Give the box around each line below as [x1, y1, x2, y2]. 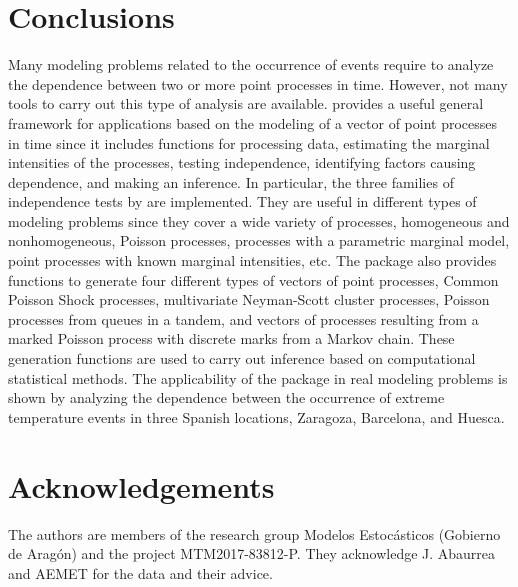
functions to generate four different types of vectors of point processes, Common [8, 269, 499, 290]
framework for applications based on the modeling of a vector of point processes [8, 112, 498, 133]
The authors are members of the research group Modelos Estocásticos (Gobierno [8, 523, 501, 544]
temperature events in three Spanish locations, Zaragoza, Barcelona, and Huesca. [8, 406, 505, 427]
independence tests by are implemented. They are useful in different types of [8, 191, 477, 212]
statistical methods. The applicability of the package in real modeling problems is [8, 367, 508, 388]
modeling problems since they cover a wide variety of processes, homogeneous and [8, 210, 510, 231]
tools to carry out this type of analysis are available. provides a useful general [8, 93, 484, 114]
